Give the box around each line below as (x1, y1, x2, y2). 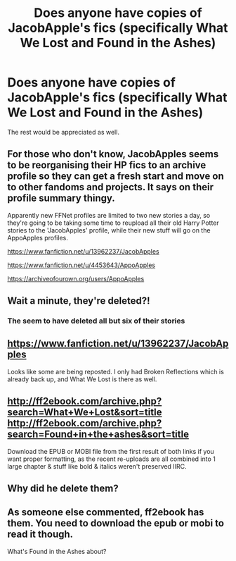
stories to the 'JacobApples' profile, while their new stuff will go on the (7, 226, 211, 234)
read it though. (7, 529, 74, 541)
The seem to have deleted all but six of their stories (7, 316, 185, 326)
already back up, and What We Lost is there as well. (7, 375, 157, 383)
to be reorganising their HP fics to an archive (7, 159, 206, 171)
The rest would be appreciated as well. (7, 128, 119, 136)
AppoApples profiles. (7, 233, 68, 242)
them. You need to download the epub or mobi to (7, 517, 225, 529)
